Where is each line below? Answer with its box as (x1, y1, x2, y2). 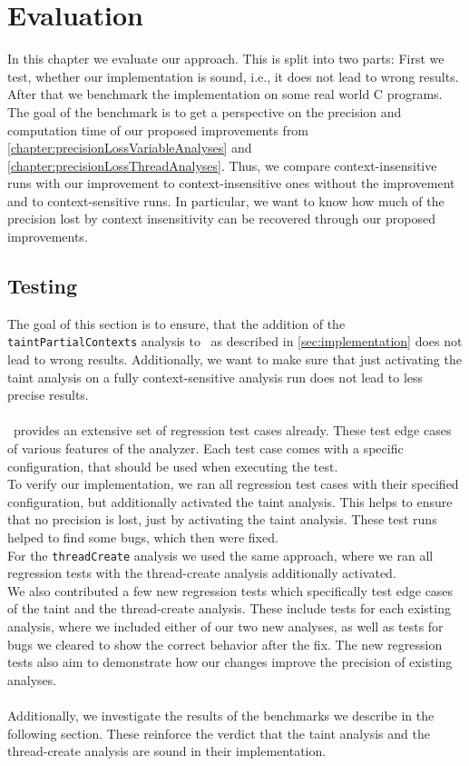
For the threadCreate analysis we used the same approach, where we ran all (7, 545, 434, 564)
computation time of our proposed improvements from (7, 120, 309, 139)
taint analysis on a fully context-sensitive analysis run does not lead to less (7, 367, 424, 386)
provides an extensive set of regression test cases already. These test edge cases (13, 421, 452, 440)
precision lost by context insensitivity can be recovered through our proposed (7, 209, 435, 228)
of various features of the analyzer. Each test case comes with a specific (7, 439, 404, 458)
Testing (7, 272, 77, 300)
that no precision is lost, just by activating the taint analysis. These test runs (7, 510, 437, 529)
